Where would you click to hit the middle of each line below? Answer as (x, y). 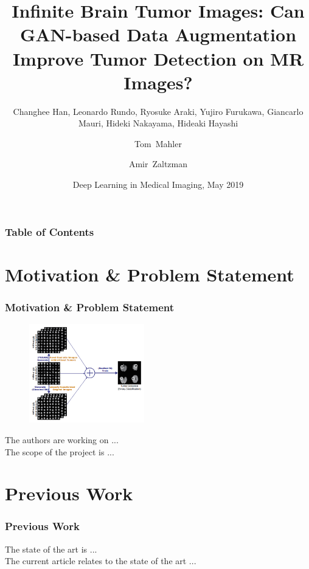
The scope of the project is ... (60, 451)
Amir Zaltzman (158, 164)
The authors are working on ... (62, 439)
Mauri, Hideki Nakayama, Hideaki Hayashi (158, 123)
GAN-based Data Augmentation (158, 34)
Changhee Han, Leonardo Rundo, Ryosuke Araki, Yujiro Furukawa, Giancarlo (158, 111)
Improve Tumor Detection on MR (158, 58)
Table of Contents (50, 231)
